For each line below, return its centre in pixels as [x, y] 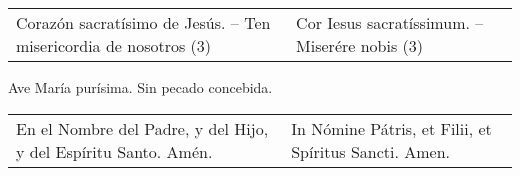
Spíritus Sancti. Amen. [371, 151]
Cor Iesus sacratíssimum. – [390, 22]
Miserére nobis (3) [360, 45]
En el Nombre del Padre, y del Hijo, [142, 128]
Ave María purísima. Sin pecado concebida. [140, 87]
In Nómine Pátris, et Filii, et [391, 128]
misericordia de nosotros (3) [114, 45]
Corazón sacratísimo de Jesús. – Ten [143, 22]
